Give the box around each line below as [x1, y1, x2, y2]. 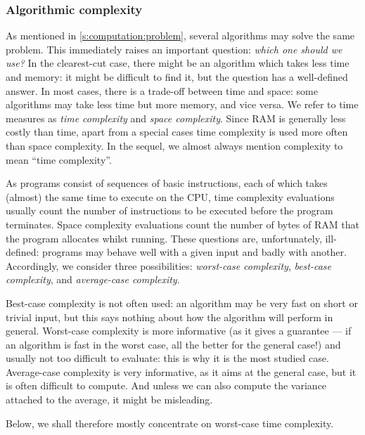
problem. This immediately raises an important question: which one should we [6, 41, 342, 56]
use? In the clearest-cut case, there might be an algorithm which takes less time [6, 56, 350, 70]
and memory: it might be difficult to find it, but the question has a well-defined [6, 70, 348, 84]
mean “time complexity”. [6, 152, 112, 167]
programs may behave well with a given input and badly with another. [42, 245, 347, 259]
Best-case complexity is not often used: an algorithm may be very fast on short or [6, 295, 358, 310]
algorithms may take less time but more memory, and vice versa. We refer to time [6, 97, 359, 112]
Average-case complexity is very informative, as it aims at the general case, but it [6, 364, 357, 379]
